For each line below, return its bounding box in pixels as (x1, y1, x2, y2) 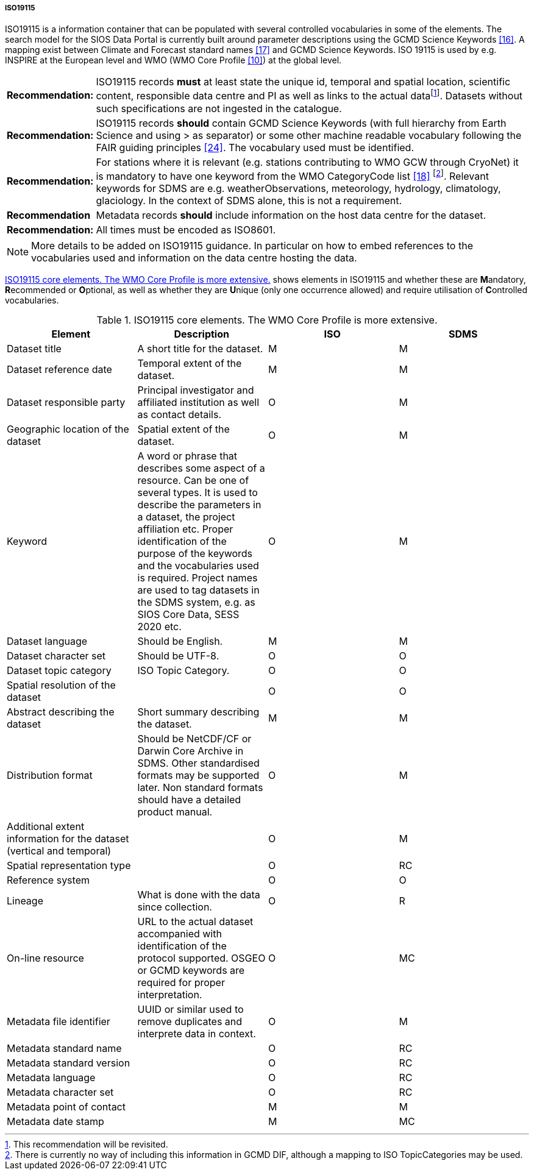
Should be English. (137, 635, 223, 648)
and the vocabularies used (137, 559, 259, 572)
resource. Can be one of (137, 474, 249, 487)
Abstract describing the (7, 706, 115, 719)
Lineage (7, 895, 43, 907)
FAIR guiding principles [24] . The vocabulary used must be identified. (96, 141, 415, 154)
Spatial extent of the (137, 423, 230, 436)
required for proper (137, 976, 225, 989)
